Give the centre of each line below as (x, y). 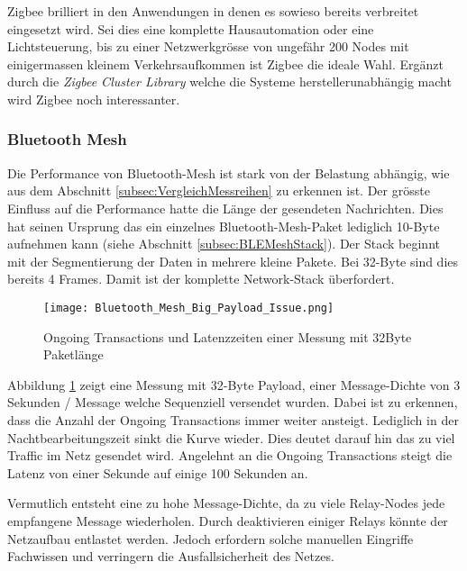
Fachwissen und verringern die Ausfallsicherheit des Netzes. (171, 556)
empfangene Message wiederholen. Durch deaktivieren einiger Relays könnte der (228, 520)
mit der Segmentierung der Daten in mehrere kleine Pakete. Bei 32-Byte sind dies (233, 261)
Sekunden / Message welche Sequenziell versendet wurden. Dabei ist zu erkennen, (233, 402)
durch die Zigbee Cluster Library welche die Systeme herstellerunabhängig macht (229, 82)
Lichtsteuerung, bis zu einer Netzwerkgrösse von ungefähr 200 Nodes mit (208, 46)
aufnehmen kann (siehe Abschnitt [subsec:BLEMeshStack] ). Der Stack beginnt (224, 244)
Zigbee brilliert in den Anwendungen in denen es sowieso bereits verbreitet (213, 11)
